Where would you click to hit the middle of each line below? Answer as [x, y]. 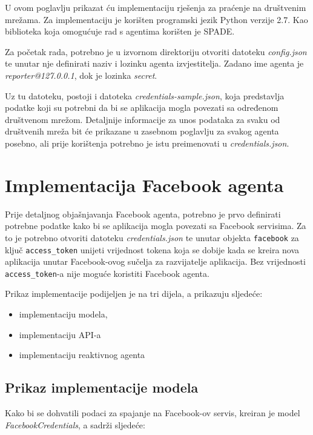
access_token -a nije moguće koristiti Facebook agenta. [107, 273]
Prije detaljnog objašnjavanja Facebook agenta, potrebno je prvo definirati [143, 214]
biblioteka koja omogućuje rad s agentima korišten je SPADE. [120, 31]
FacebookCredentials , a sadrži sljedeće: [75, 424]
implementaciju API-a [60, 334]
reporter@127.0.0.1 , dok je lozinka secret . [81, 75]
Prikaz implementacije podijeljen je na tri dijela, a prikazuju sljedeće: [134, 294]
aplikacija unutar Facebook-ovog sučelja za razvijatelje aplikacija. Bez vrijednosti [155, 261]
